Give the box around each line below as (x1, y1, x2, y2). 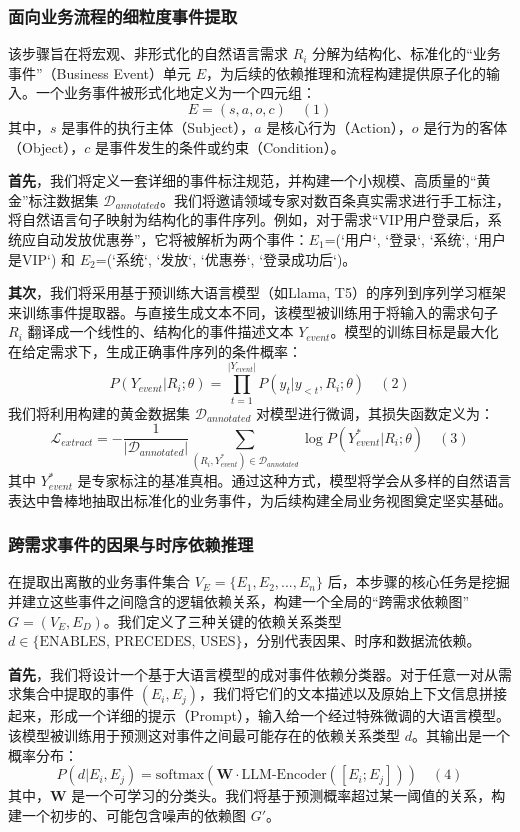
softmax (155, 768, 205, 783)
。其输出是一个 (411, 725, 510, 746)
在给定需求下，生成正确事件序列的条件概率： (8, 340, 302, 361)
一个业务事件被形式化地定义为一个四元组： (35, 82, 316, 103)
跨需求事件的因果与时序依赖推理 (8, 532, 254, 557)
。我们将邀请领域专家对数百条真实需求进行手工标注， (159, 189, 510, 210)
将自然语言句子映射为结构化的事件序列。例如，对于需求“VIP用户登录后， (8, 209, 488, 230)
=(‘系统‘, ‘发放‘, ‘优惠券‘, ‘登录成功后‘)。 (95, 248, 357, 269)
